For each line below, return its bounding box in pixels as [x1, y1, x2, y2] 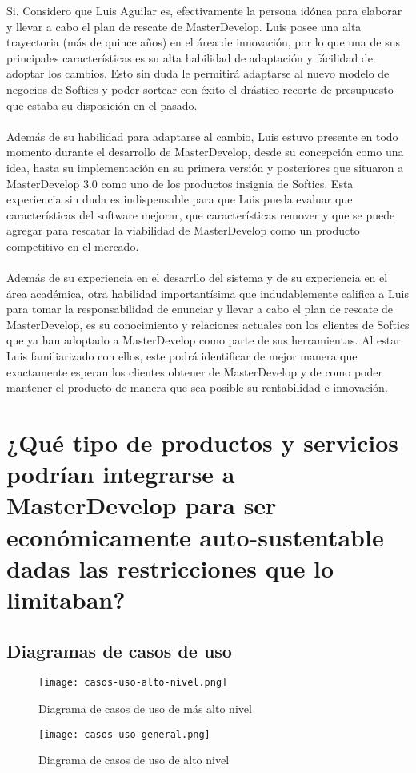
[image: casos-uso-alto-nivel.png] [38, 677, 228, 689]
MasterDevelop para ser [6, 489, 277, 521]
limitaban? [6, 582, 126, 615]
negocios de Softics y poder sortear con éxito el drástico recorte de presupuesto [6, 80, 394, 97]
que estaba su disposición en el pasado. [6, 96, 198, 113]
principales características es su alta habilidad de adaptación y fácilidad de [6, 49, 373, 66]
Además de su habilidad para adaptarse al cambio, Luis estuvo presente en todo [6, 127, 398, 144]
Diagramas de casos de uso [6, 638, 232, 662]
